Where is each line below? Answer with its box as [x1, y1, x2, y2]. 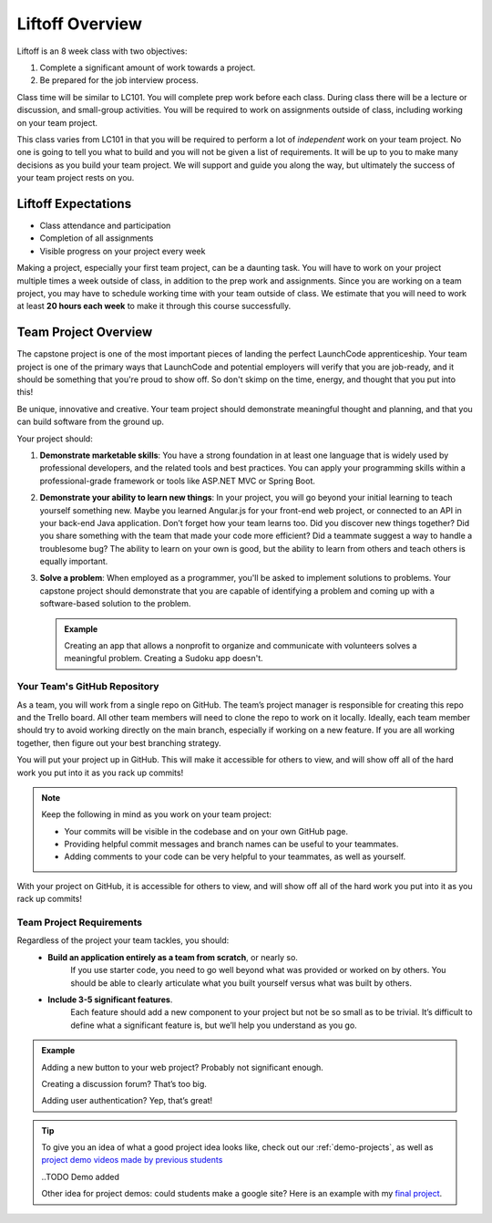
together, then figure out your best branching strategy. [16, 737, 222, 748]
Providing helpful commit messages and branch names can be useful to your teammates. [64, 839, 399, 850]
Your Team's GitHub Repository [16, 680, 159, 693]
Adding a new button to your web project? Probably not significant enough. [41, 1062, 323, 1073]
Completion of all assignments [39, 233, 154, 244]
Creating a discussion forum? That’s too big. [41, 1078, 207, 1089]
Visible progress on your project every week [39, 245, 206, 256]
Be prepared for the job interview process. [39, 75, 200, 86]
